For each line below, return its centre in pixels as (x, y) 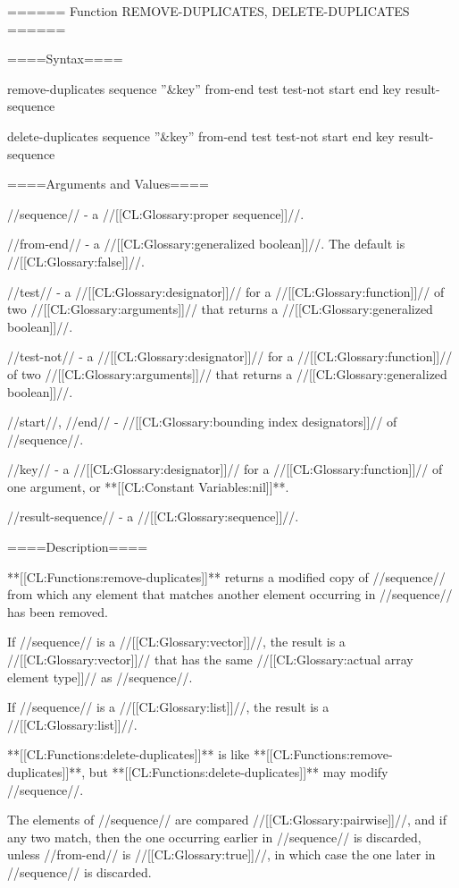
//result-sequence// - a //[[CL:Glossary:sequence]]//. (153, 516)
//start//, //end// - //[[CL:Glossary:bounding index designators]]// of (202, 422)
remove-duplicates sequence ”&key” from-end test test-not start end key (204, 88)
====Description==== (78, 547)
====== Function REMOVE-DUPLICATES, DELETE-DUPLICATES (209, 11)
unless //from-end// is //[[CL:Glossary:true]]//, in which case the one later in (221, 854)
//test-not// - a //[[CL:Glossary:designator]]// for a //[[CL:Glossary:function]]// (230, 356)
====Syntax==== (65, 59)
